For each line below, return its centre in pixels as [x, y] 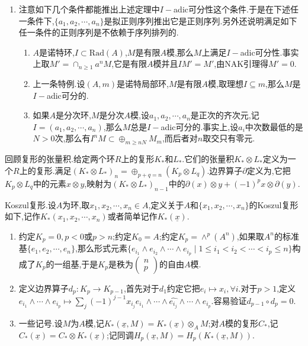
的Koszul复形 [274, 204]
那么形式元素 [102, 248]
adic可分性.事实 [269, 52]
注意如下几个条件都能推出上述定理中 [89, 9]
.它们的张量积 [208, 159]
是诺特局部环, [143, 83]
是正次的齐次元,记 [225, 115]
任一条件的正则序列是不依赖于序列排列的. [99, 32]
